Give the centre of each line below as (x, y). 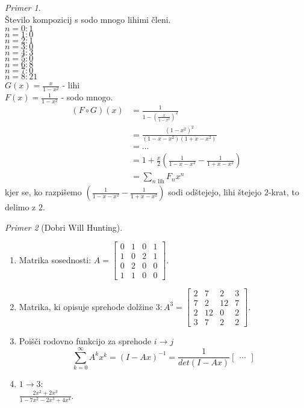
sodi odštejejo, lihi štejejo (215, 192)
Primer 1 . (23, 7)
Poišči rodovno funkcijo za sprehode (85, 341)
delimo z (20, 207)
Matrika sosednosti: (55, 259)
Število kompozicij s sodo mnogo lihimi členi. (88, 19)
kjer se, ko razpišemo (43, 192)
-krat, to (284, 192)
